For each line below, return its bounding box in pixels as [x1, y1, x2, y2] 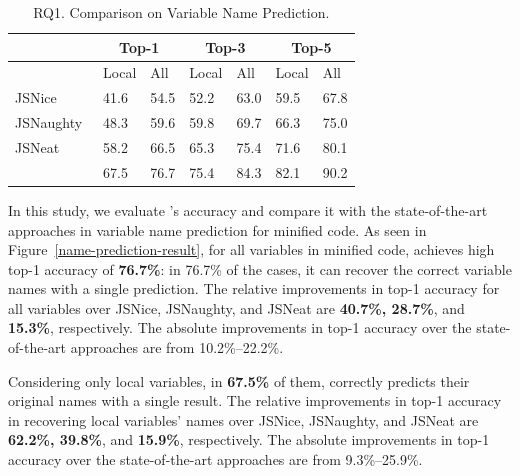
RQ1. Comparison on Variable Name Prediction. [33, 2, 330, 22]
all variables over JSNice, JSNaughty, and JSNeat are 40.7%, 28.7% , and [8, 297, 465, 318]
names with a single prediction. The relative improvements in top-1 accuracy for [8, 278, 500, 299]
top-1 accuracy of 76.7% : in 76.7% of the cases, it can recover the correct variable [8, 258, 512, 279]
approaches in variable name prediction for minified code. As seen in [8, 219, 427, 240]
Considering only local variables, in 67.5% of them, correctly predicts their [8, 370, 470, 391]
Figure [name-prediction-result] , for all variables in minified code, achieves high [8, 239, 495, 260]
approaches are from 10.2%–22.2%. [70, 337, 284, 358]
